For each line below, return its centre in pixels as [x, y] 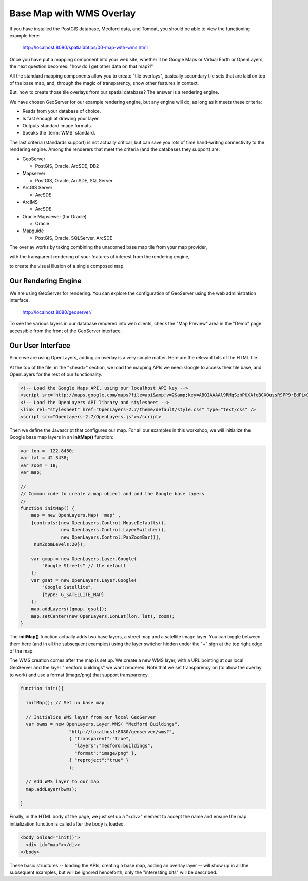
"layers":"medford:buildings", [114, 746]
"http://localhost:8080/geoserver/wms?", [122, 731]
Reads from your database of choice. [62, 111]
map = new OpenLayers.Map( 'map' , [76, 515]
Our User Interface [40, 346]
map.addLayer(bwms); [52, 789]
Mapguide [33, 231]
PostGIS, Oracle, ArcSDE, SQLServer [74, 180]
